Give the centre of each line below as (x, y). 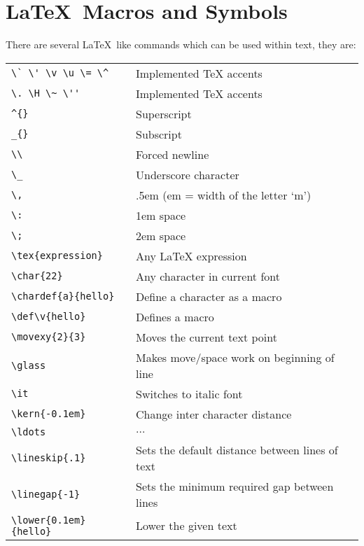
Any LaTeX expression (191, 255)
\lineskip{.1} (49, 457)
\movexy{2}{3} (49, 337)
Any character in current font (208, 276)
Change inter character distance (213, 414)
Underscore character (187, 174)
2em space (161, 235)
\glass (29, 365)
